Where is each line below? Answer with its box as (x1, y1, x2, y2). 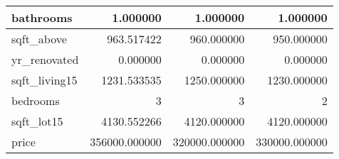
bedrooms (11, 92, 60, 109)
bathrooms (11, 9, 73, 26)
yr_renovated (11, 51, 79, 67)
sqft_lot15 (11, 113, 63, 129)
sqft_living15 (11, 72, 78, 88)
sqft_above (11, 31, 67, 47)
